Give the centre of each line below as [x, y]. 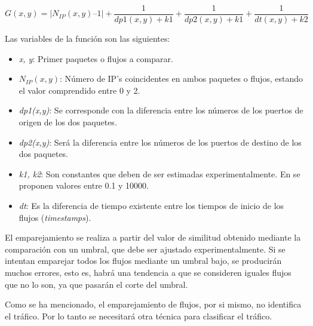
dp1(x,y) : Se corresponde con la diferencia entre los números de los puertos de [161, 110]
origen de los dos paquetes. [68, 122]
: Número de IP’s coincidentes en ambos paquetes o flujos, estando [182, 79]
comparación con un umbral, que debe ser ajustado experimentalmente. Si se [145, 249]
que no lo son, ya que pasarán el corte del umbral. [96, 284]
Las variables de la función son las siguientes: [88, 39]
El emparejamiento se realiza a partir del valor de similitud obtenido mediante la [153, 237]
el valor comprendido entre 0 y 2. [79, 90]
